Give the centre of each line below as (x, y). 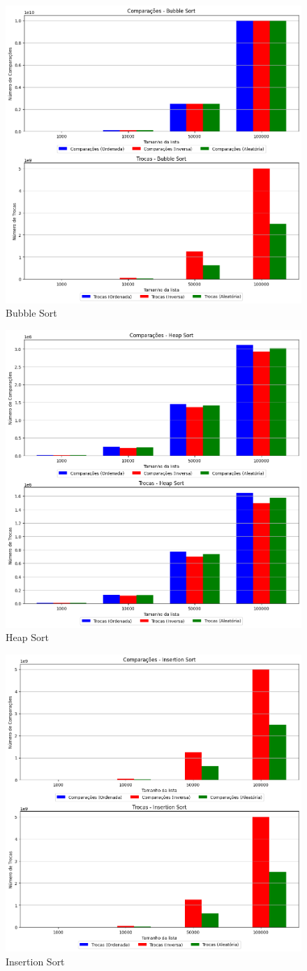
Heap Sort (27, 637)
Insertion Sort (35, 962)
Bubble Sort (31, 313)
